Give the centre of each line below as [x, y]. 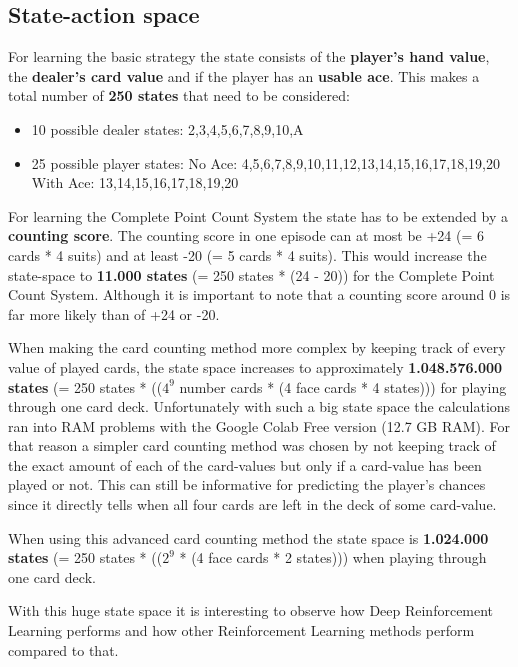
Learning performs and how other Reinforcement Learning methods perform [241, 630]
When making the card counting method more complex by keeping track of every [257, 347]
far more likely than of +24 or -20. [114, 313]
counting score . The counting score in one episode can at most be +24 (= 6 [246, 235]
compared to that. [63, 649]
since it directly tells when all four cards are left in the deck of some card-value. [252, 504]
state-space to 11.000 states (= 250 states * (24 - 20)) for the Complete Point [251, 274]
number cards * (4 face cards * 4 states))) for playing [343, 386]
